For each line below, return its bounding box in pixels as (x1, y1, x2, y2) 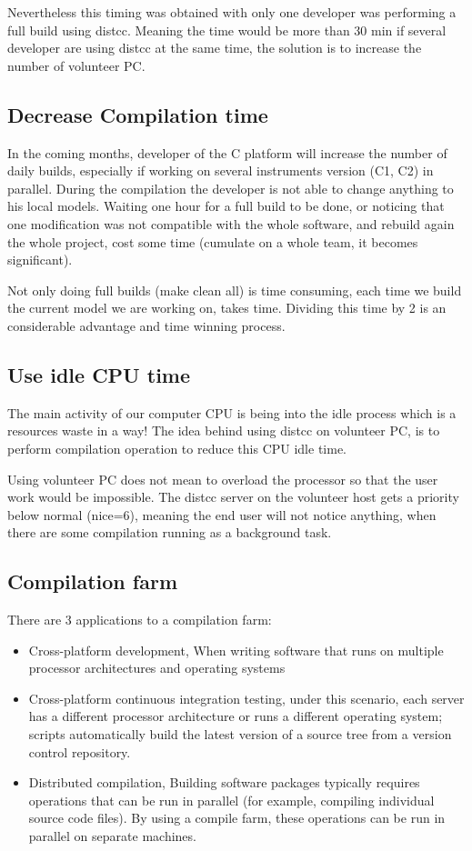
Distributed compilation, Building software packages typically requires (28, 773, 420, 792)
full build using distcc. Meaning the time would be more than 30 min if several (7, 20, 447, 39)
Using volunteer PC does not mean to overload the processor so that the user (7, 469, 438, 488)
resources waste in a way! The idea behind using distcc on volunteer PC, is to (7, 421, 440, 440)
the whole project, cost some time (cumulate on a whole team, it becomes (7, 232, 418, 251)
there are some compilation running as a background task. (7, 523, 332, 542)
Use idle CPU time (7, 360, 191, 388)
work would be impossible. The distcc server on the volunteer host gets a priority (7, 487, 459, 506)
